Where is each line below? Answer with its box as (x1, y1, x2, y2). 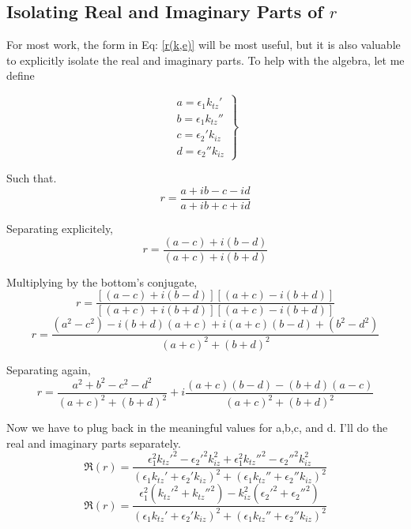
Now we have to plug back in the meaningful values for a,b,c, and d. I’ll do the (6, 419, 388, 436)
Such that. (6, 170, 57, 186)
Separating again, (6, 361, 91, 377)
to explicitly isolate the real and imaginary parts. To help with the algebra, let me (6, 51, 405, 68)
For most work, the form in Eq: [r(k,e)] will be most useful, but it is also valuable (6, 36, 401, 53)
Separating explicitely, (6, 220, 114, 237)
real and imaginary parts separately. (6, 434, 181, 451)
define (6, 67, 35, 84)
